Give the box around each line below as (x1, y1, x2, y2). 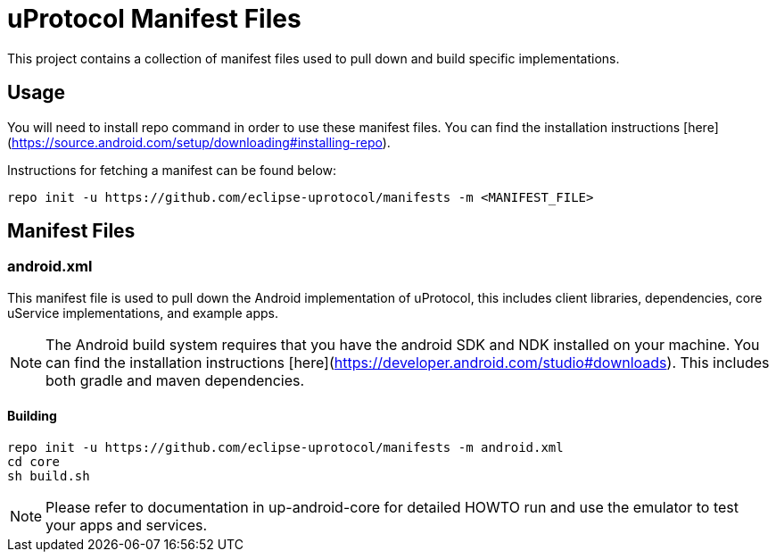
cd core (7, 455, 61, 470)
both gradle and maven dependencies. (45, 371, 305, 389)
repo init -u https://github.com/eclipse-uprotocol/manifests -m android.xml (7, 440, 564, 455)
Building (7, 408, 57, 424)
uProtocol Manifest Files (7, 4, 301, 34)
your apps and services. (45, 516, 208, 535)
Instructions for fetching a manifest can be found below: (7, 162, 337, 178)
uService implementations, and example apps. (7, 305, 279, 321)
